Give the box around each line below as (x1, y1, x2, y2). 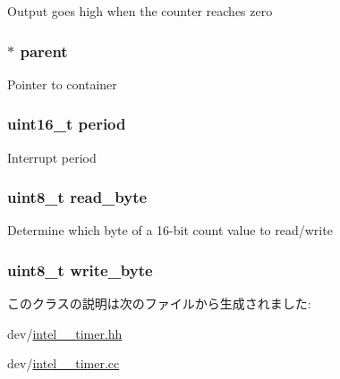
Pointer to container (7, 74, 117, 93)
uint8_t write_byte (7, 258, 153, 281)
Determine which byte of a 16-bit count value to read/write (7, 221, 333, 240)
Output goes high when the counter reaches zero (7, 2, 273, 20)
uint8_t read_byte (7, 186, 148, 208)
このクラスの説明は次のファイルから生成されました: (7, 294, 311, 313)
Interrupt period (7, 147, 97, 166)
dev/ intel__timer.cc (7, 354, 120, 373)
